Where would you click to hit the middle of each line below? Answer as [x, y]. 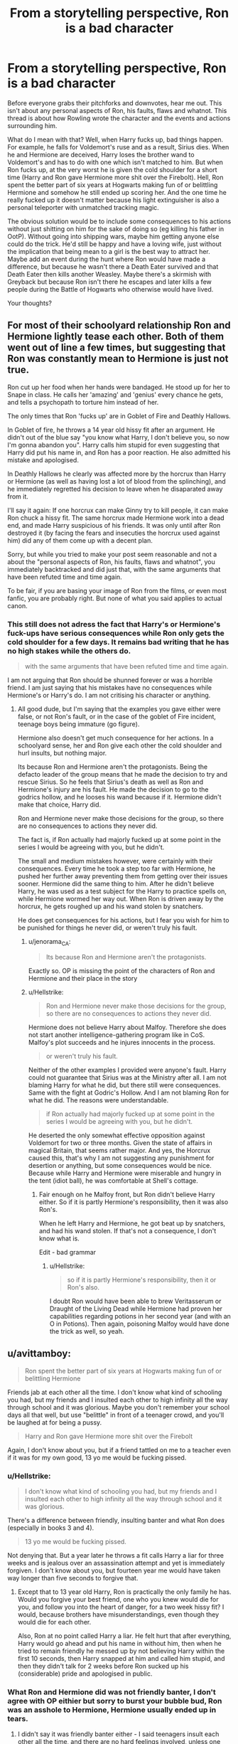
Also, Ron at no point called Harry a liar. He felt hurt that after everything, [124, 1636]
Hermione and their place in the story [83, 978]
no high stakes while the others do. [69, 651]
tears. [18, 1718]
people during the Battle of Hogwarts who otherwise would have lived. [110, 289]
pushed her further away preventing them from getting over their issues [123, 876]
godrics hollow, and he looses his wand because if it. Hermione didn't [119, 797]
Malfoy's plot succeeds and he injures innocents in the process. [121, 1042]
